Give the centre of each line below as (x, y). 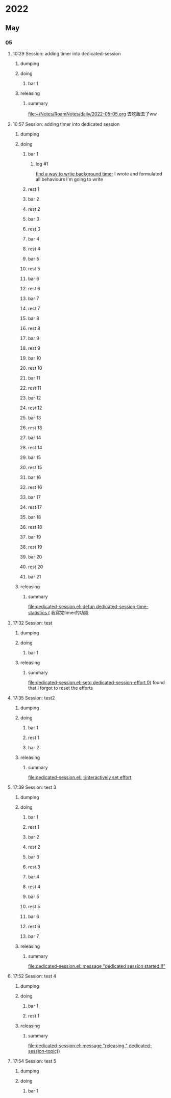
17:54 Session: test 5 (34, 1061)
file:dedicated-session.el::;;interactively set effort (80, 777)
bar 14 (34, 437)
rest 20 (35, 567)
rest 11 (34, 388)
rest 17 (35, 507)
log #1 (42, 164)
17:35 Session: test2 (34, 697)
